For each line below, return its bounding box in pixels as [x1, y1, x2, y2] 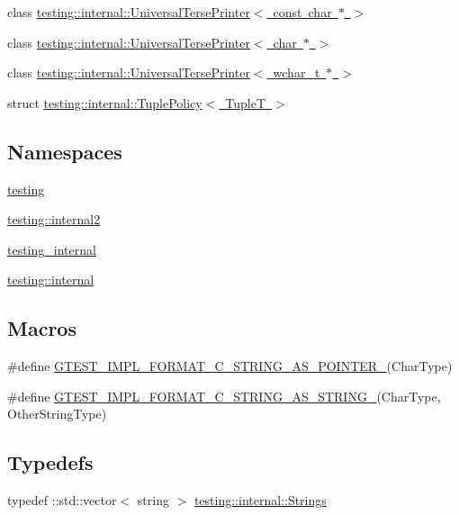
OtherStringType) [7, 404, 107, 423]
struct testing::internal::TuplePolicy [7, 93, 202, 112]
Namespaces [7, 137, 122, 165]
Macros [7, 314, 76, 342]
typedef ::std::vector [7, 491, 117, 510]
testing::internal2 [7, 210, 101, 229]
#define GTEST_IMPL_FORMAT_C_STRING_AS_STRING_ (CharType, [7, 386, 441, 405]
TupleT [225, 93, 266, 112]
